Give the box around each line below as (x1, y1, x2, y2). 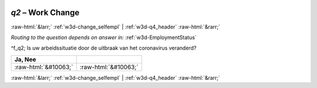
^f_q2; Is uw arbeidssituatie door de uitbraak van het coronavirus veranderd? (11, 44, 197, 52)
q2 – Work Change (11, 8, 80, 17)
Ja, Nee (14, 55, 36, 64)
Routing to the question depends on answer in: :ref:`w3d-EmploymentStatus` (11, 34, 197, 41)
